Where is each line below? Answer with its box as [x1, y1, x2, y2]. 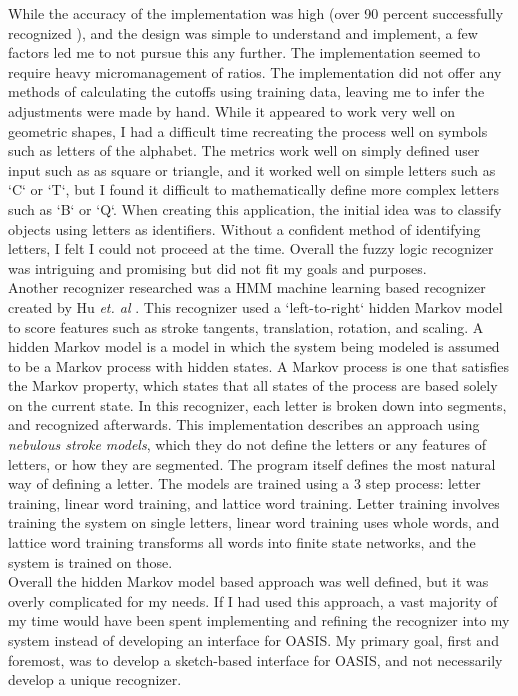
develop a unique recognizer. [8, 669, 182, 690]
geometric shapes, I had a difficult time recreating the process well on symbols [8, 120, 488, 141]
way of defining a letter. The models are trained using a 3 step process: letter [8, 473, 481, 494]
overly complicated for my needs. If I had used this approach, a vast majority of [8, 590, 498, 611]
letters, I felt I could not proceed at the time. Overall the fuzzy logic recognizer [8, 238, 494, 259]
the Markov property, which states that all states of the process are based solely [8, 375, 498, 396]
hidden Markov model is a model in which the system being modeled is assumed [8, 336, 500, 357]
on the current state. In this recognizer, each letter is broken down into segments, [8, 394, 507, 415]
